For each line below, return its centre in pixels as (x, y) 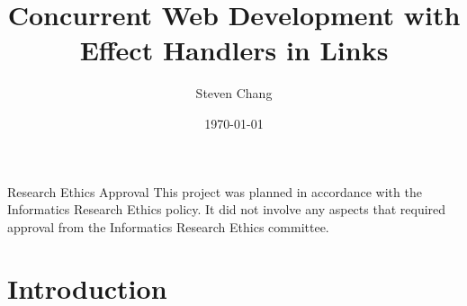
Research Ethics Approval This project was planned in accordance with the (215, 191)
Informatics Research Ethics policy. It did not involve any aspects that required (227, 209)
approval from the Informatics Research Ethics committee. (168, 226)
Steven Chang (234, 93)
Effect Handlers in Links (234, 50)
